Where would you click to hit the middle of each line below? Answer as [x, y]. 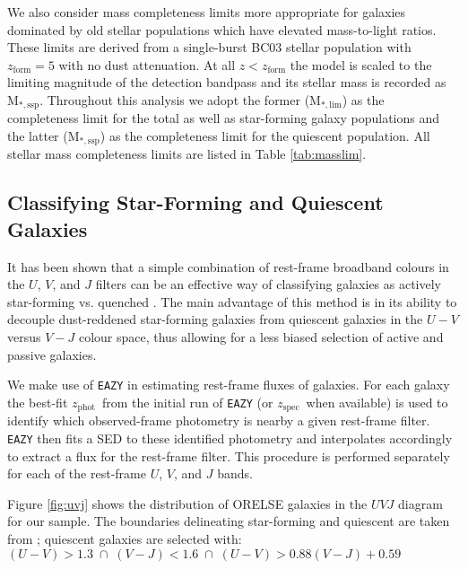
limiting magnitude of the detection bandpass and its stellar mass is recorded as [227, 82]
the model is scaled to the [361, 64]
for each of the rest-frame [77, 473]
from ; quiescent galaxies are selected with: [125, 538]
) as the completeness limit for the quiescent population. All [265, 136]
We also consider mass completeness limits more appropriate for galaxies [207, 12]
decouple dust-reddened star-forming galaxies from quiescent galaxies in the [215, 319]
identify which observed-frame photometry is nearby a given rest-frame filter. [219, 420]
